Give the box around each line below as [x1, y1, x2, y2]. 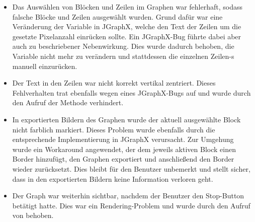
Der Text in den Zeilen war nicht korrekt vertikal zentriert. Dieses [12, 78, 216, 88]
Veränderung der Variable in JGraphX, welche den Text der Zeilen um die [12, 21, 241, 32]
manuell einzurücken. [12, 60, 77, 71]
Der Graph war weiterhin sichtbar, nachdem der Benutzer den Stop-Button [12, 190, 244, 201]
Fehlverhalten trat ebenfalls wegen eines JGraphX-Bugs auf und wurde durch [12, 87, 251, 98]
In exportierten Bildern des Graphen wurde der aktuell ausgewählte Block [12, 114, 241, 124]
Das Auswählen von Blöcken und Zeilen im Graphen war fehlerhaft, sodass [12, 2, 242, 12]
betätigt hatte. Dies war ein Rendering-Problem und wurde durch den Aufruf [12, 200, 250, 210]
